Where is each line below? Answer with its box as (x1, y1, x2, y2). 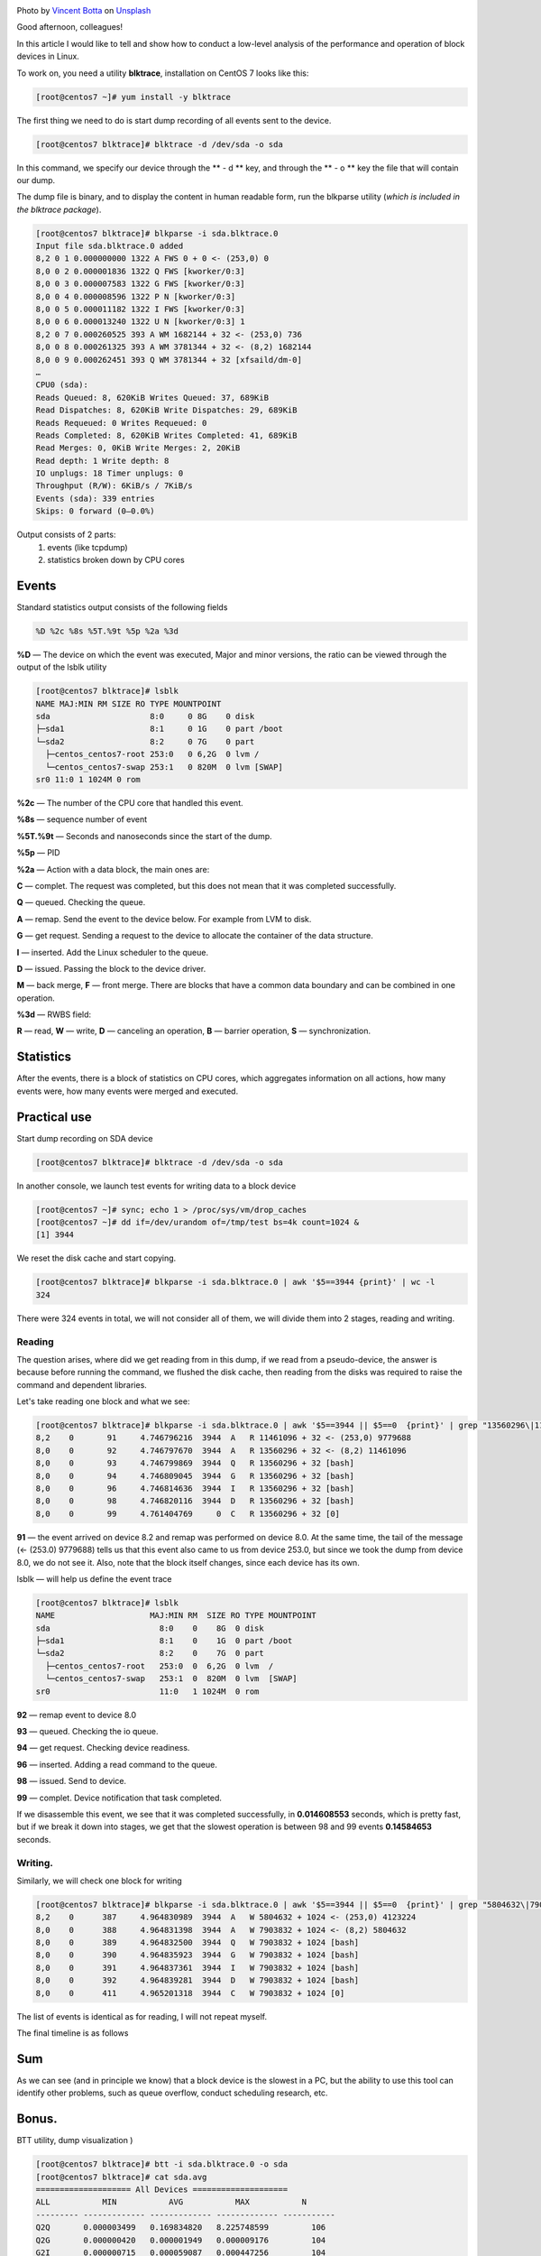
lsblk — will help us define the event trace (16, 1573, 172, 1584)
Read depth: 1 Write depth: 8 (35, 456, 170, 466)
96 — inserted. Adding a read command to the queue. (16, 1759, 218, 1770)
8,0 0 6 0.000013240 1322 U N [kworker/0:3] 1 (35, 317, 245, 327)
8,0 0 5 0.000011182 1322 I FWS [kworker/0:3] (35, 304, 245, 314)
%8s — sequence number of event (16, 814, 148, 825)
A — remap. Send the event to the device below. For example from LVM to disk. (16, 913, 312, 924)
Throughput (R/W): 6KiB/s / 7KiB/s (35, 481, 193, 491)
